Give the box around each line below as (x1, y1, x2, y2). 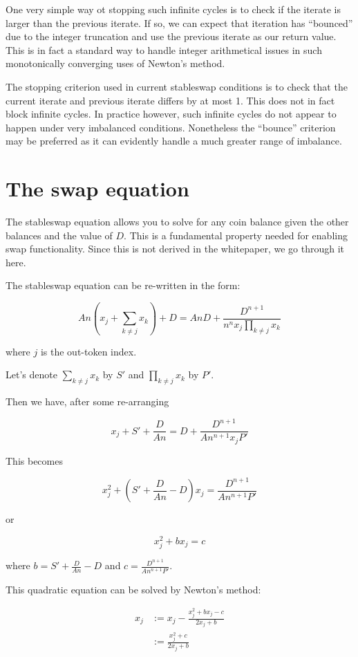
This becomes (6, 453, 63, 468)
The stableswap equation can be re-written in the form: (6, 278, 241, 293)
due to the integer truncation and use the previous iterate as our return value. (6, 29, 337, 44)
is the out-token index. (40, 344, 137, 358)
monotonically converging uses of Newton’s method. (6, 56, 225, 71)
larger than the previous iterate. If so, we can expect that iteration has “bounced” (6, 15, 353, 30)
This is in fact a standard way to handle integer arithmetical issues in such (6, 42, 322, 57)
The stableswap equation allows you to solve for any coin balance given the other (6, 214, 349, 229)
